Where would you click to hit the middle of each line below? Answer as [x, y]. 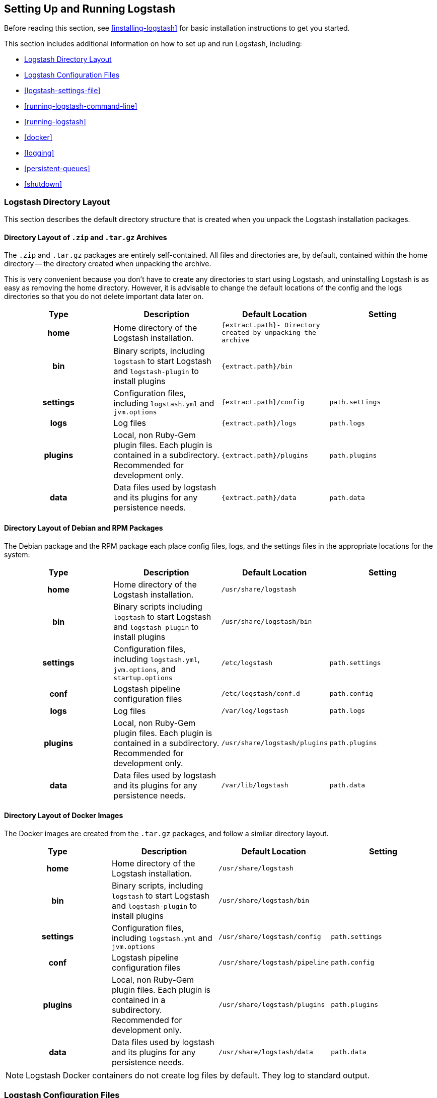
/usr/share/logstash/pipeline [274, 963]
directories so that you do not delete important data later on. [104, 297]
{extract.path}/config [263, 402]
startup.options [143, 678]
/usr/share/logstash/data [266, 1052]
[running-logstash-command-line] [81, 106]
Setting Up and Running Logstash [90, 9]
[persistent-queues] [57, 169]
